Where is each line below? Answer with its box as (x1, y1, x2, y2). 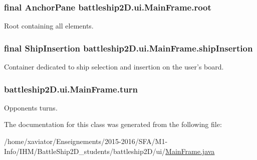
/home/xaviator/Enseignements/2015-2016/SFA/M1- (4, 136, 168, 146)
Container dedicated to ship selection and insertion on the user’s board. (4, 61, 224, 72)
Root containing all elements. (4, 20, 94, 31)
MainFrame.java (165, 145, 215, 156)
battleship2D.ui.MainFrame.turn (4, 82, 138, 95)
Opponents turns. (4, 102, 58, 112)
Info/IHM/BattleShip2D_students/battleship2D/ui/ (4, 145, 166, 156)
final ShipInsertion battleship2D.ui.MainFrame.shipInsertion (4, 41, 253, 54)
